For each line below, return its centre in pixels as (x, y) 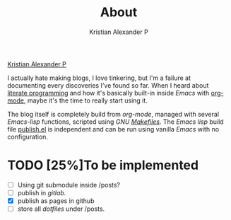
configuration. (28, 137)
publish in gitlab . (42, 192)
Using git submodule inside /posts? (69, 185)
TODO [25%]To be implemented (103, 165)
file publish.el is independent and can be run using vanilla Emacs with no (113, 129)
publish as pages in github (56, 201)
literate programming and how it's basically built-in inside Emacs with (108, 93)
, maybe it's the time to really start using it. (86, 100)
